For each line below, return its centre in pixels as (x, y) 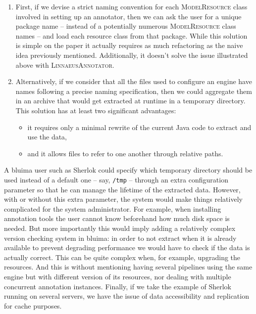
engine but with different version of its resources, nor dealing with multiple (118, 276)
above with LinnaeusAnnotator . (65, 65)
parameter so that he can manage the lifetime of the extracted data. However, (122, 189)
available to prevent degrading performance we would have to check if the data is (127, 247)
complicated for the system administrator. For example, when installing (113, 208)
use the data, (47, 137)
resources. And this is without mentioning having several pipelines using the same (128, 267)
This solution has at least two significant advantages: (96, 110)
